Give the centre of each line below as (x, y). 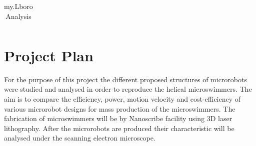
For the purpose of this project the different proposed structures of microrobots (125, 79)
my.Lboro (18, 6)
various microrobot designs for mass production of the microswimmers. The (120, 108)
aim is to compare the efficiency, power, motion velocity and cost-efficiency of (122, 99)
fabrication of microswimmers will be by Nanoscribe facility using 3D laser (118, 118)
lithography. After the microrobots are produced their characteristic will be (119, 128)
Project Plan (49, 55)
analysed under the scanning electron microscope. (80, 138)
